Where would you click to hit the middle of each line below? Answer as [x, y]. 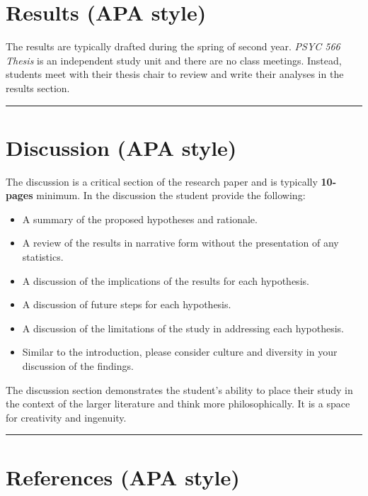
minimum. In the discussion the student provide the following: [171, 195]
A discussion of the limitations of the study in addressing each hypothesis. [183, 328]
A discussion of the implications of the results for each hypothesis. [166, 280]
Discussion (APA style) [121, 147]
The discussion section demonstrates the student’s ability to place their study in [179, 389]
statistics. [43, 257]
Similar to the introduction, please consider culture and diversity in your [180, 352]
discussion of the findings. [78, 365]
